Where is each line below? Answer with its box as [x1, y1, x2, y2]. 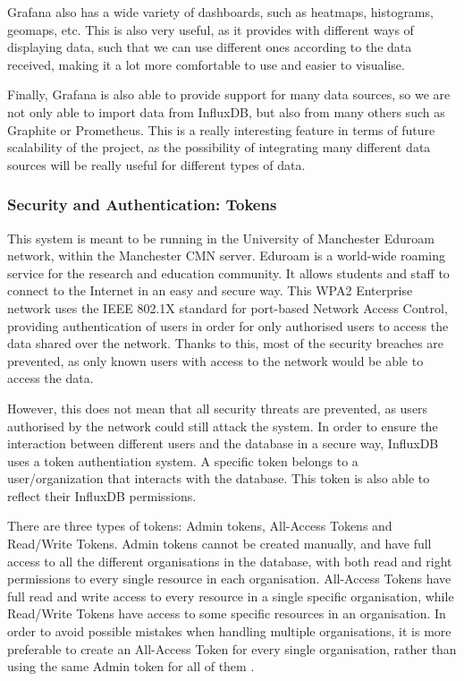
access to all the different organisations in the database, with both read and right [7, 551, 452, 570]
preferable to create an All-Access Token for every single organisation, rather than [7, 639, 457, 658]
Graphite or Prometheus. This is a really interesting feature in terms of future [7, 120, 435, 139]
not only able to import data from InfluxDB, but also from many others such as [7, 102, 445, 121]
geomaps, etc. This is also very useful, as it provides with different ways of [7, 20, 414, 38]
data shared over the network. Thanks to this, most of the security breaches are [7, 334, 443, 353]
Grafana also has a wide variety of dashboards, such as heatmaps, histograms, [7, 3, 434, 21]
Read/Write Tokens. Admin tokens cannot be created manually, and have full [7, 534, 432, 553]
